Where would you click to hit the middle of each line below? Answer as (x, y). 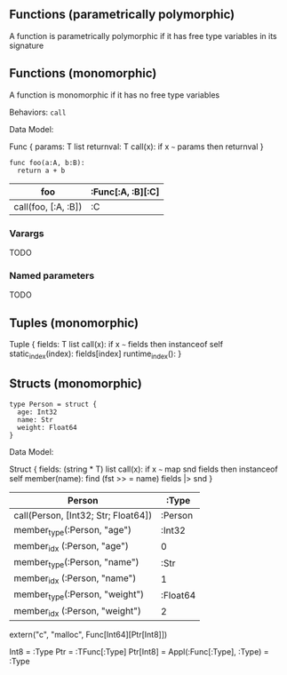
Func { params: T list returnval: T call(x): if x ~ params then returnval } (136, 147)
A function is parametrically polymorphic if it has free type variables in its (143, 36)
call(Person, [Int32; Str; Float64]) (83, 515)
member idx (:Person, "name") (75, 579)
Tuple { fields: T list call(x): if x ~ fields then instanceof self (116, 345)
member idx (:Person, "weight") (78, 611)
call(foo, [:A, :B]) (48, 206)
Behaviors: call (38, 112)
